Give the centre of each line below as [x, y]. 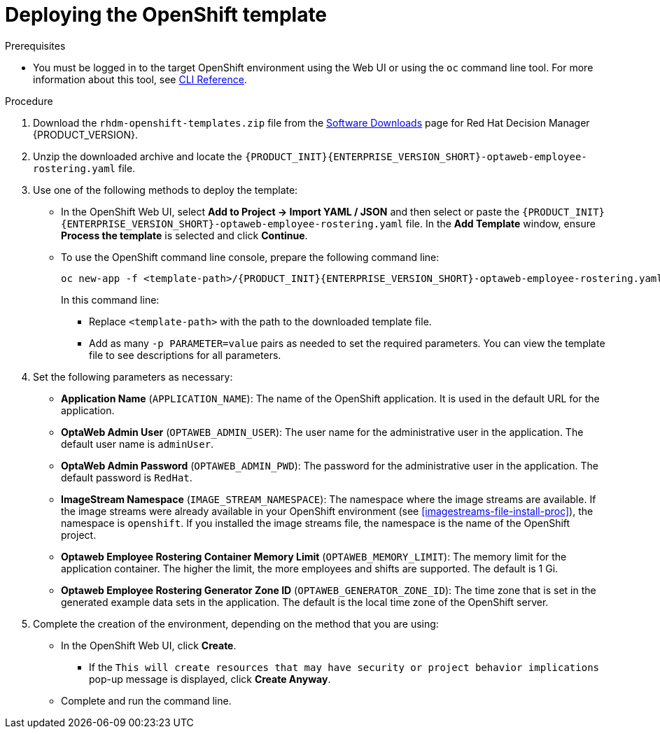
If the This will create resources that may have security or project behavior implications [344, 667]
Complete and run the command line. [146, 700]
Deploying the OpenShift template [166, 15]
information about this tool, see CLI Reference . [140, 79]
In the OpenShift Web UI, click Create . [149, 645]
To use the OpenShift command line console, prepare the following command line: [250, 257]
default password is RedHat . [127, 477]
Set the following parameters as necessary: [133, 376]
